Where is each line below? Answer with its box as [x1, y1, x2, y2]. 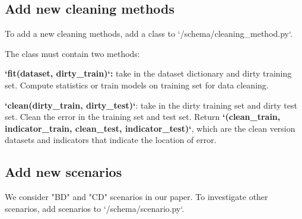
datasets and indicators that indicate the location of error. [5, 134, 217, 146]
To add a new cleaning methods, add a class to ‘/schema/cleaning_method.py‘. [5, 27, 293, 40]
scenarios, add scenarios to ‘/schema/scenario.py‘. [5, 202, 185, 214]
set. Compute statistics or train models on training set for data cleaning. [5, 78, 269, 91]
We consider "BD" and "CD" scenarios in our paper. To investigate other [5, 191, 268, 203]
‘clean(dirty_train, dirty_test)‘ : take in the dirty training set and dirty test [5, 99, 297, 111]
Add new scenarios [5, 163, 122, 181]
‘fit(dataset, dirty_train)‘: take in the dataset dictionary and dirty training [5, 67, 292, 80]
